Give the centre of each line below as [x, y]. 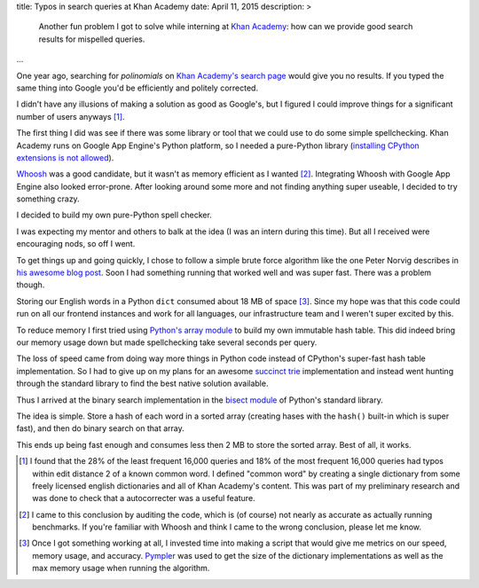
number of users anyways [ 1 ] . [71, 116]
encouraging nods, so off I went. [76, 244]
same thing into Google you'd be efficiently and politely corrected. [137, 88]
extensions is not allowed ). [65, 157]
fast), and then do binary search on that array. [101, 428]
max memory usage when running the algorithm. [121, 568]
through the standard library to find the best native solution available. [142, 384]
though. [31, 285]
